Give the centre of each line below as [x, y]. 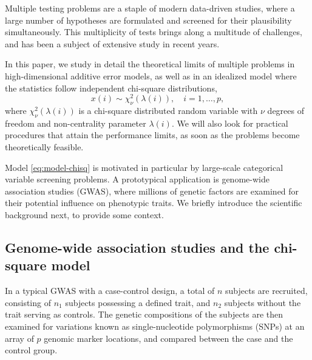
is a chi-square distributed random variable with [168, 111]
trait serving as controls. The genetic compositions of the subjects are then [144, 314]
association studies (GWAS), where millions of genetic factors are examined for [152, 191]
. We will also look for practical [230, 123]
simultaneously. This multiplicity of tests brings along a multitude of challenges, [154, 32]
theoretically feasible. [44, 147]
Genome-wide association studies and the [137, 247]
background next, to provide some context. [84, 214]
